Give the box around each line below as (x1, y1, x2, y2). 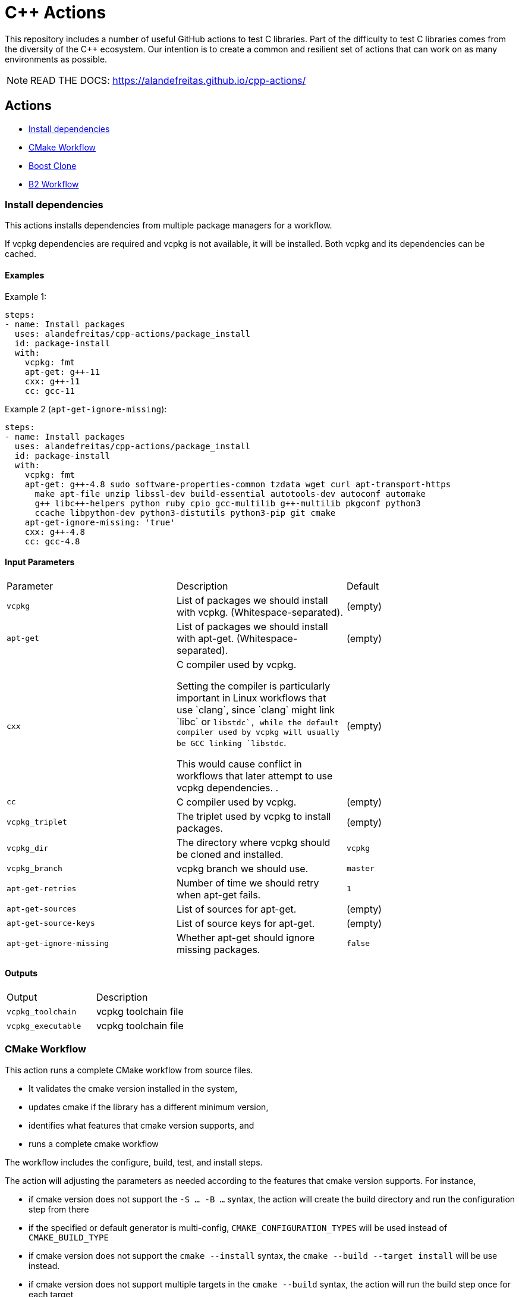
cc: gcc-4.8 (24, 536, 80, 546)
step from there (29, 1204, 89, 1214)
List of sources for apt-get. (176, 903, 297, 915)
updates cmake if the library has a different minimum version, (29, 1101, 269, 1112)
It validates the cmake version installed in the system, (29, 1083, 238, 1094)
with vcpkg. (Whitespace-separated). (176, 606, 344, 618)
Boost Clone (29, 160, 77, 171)
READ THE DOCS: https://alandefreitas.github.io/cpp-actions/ (30, 74, 306, 86)
